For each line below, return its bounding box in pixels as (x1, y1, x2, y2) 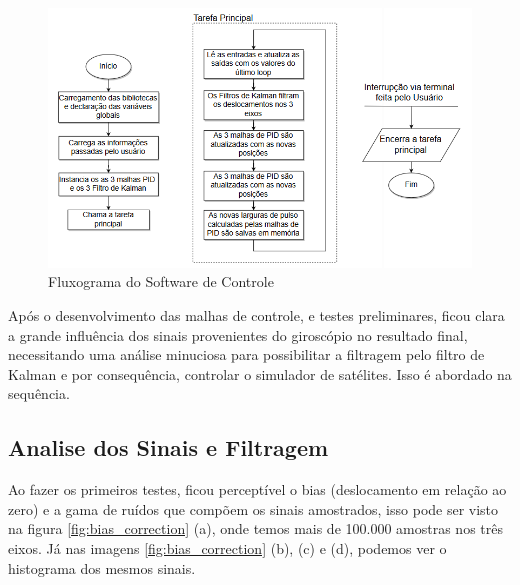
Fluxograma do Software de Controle (48, 271, 274, 292)
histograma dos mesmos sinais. (8, 557, 196, 578)
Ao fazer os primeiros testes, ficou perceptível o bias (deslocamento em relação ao (8, 479, 507, 500)
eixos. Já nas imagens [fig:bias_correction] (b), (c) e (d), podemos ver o (8, 537, 447, 558)
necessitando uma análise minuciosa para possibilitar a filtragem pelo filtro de (8, 344, 485, 365)
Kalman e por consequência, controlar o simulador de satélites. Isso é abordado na (8, 363, 512, 384)
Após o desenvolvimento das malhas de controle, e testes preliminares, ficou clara (8, 304, 505, 325)
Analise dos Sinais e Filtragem (8, 432, 329, 463)
